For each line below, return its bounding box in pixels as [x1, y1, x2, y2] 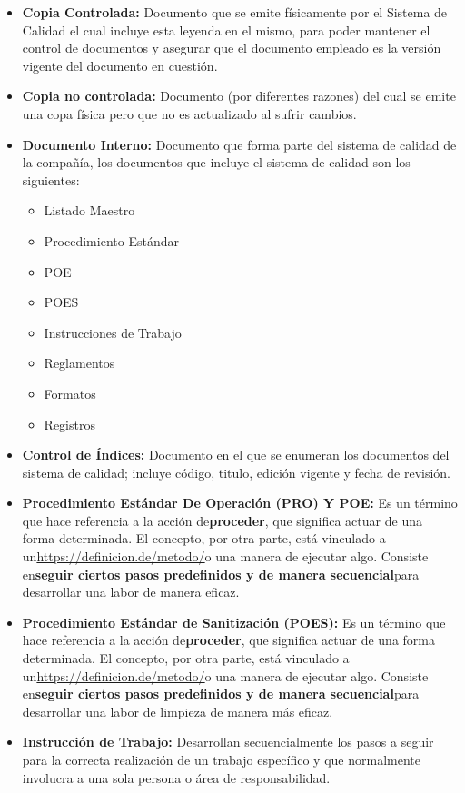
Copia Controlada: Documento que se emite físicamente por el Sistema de [22, 3, 448, 21]
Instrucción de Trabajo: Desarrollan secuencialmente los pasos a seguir [22, 732, 434, 751]
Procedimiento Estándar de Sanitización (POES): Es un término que [22, 612, 446, 631]
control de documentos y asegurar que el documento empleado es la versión [22, 38, 441, 57]
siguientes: [22, 170, 80, 189]
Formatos [44, 383, 96, 402]
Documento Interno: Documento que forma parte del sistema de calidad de [22, 134, 457, 154]
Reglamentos [44, 353, 115, 372]
